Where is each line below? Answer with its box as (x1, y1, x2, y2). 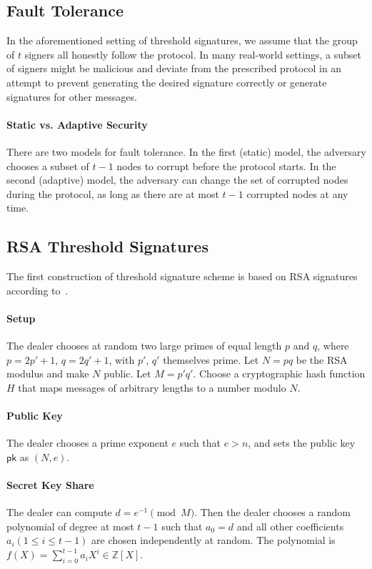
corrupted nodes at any (246, 186, 348, 201)
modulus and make (6, 366, 89, 381)
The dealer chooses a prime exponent (6, 435, 169, 450)
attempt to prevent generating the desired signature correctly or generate (6, 74, 327, 89)
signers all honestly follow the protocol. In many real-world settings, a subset (24, 46, 361, 61)
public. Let (104, 366, 151, 381)
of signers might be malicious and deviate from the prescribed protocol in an (6, 61, 342, 76)
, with (109, 352, 135, 367)
